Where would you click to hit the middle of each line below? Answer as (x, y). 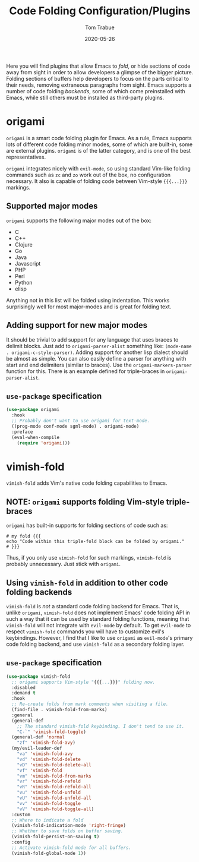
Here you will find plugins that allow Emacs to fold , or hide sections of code (98, 66)
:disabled (23, 687)
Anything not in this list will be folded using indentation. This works (88, 300)
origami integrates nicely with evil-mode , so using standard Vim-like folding (99, 168)
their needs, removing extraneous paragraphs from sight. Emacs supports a (99, 85)
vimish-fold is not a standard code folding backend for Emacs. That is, (93, 606)
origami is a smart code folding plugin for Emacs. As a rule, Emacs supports (99, 138)
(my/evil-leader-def (37, 749)
